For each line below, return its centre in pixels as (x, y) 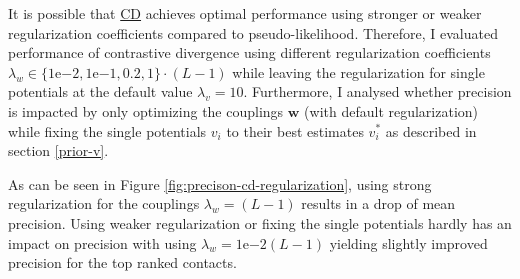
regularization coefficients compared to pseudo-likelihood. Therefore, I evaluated (253, 32)
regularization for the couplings (104, 203)
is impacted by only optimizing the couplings (146, 110)
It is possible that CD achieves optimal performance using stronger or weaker (245, 13)
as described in (431, 130)
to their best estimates (295, 130)
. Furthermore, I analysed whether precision (377, 91)
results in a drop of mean (378, 203)
